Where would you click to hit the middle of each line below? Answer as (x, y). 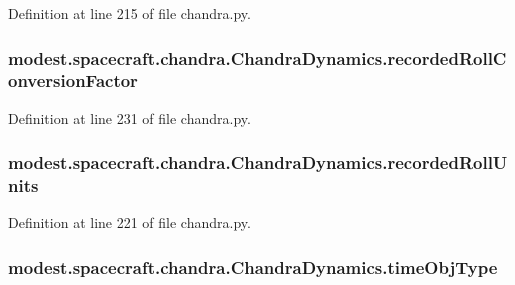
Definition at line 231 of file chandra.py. (129, 117)
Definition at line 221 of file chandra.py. (129, 222)
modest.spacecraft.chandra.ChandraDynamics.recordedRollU (258, 162)
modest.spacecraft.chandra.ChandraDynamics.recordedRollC (257, 57)
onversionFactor (73, 80)
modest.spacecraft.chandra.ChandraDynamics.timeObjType (253, 266)
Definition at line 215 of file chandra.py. (129, 13)
